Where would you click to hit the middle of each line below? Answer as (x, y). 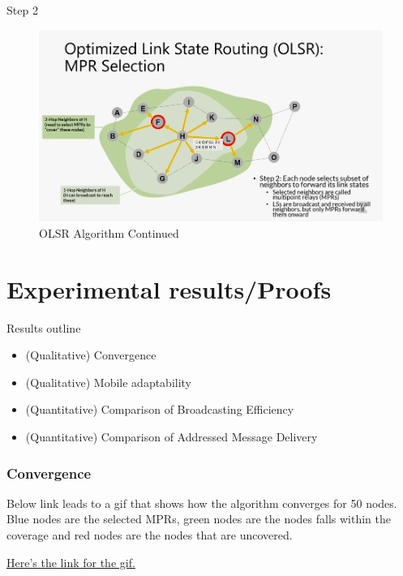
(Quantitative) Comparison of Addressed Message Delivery (171, 437)
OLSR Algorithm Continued (109, 232)
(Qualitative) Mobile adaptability (109, 382)
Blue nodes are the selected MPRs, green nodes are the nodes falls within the (199, 519)
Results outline (44, 327)
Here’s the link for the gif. (71, 562)
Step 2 (22, 10)
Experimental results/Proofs (169, 288)
